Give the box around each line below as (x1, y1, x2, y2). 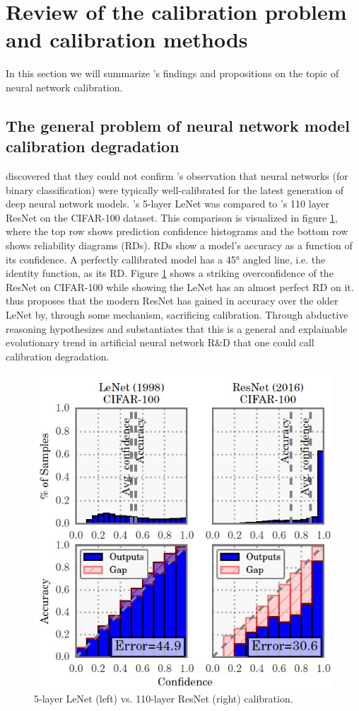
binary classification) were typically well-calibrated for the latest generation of (6, 182, 343, 197)
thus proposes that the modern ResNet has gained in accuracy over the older (6, 293, 339, 308)
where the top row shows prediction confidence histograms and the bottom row (6, 224, 348, 239)
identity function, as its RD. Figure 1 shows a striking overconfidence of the (6, 266, 334, 280)
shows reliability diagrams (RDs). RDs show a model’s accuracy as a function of (6, 238, 353, 253)
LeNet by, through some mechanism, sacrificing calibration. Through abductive (6, 307, 348, 322)
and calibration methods (6, 25, 248, 54)
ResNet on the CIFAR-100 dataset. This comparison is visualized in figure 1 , (6, 210, 338, 224)
